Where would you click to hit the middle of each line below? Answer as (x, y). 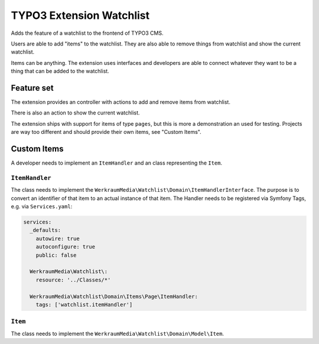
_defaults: (45, 230)
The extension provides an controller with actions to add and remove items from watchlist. (121, 102)
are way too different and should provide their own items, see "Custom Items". (106, 132)
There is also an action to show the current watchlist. (75, 113)
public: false (56, 255)
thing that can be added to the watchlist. (60, 71)
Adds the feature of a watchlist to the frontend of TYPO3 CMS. (87, 33)
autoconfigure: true (66, 247)
